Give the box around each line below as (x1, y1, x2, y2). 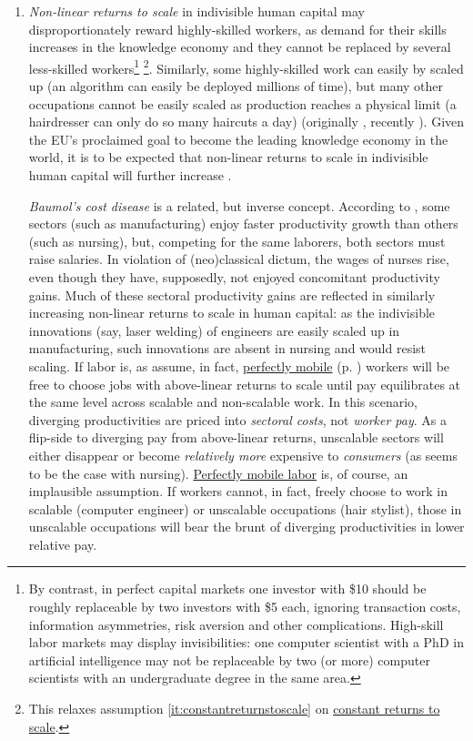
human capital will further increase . (28, 166, 232, 184)
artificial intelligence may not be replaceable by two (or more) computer (28, 650, 430, 669)
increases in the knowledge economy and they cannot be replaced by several (28, 37, 451, 56)
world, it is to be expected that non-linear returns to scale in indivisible (28, 147, 428, 167)
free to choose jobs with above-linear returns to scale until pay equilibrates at (28, 374, 461, 393)
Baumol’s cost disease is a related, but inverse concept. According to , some (28, 196, 450, 215)
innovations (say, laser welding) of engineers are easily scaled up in (28, 320, 400, 340)
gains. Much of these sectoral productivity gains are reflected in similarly (28, 285, 436, 304)
